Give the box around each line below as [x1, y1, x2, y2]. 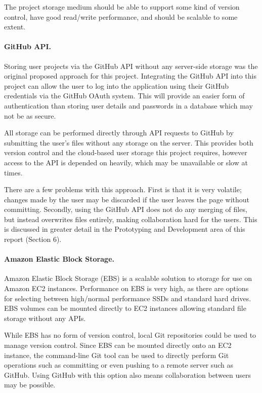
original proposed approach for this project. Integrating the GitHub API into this [4, 70, 257, 81]
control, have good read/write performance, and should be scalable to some [4, 11, 238, 22]
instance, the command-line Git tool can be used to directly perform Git [4, 349, 229, 360]
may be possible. [4, 379, 56, 390]
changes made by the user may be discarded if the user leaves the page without [4, 194, 250, 204]
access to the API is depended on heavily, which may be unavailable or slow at [4, 157, 248, 167]
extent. [4, 21, 25, 32]
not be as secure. [4, 110, 56, 121]
